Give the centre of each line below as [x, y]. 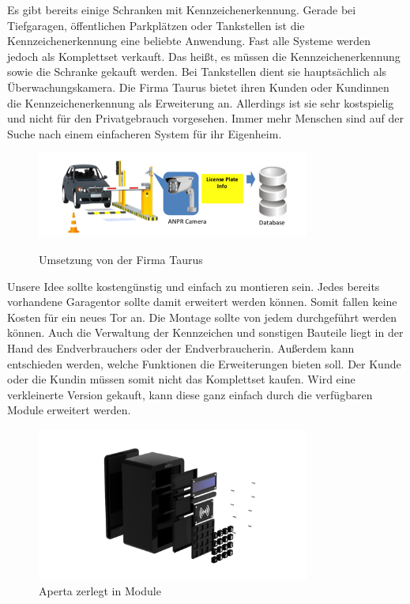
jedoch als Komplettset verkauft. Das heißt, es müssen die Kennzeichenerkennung [204, 56]
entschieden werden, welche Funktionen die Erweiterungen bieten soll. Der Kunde [204, 363]
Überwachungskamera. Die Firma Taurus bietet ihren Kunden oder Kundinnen [198, 87]
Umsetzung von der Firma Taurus [121, 260]
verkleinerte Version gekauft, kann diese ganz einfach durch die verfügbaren [190, 394]
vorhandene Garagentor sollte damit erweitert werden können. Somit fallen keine [202, 302]
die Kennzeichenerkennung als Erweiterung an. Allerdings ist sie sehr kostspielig [201, 102]
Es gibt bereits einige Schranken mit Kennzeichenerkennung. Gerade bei [182, 9]
